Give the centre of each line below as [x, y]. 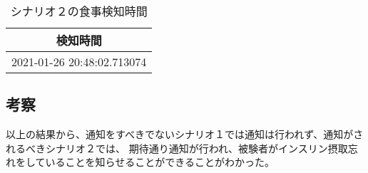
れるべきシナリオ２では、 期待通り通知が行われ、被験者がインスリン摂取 [177, 148]
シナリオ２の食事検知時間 [79, 11]
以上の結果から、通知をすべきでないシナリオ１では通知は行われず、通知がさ [185, 134]
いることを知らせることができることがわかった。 [160, 162]
